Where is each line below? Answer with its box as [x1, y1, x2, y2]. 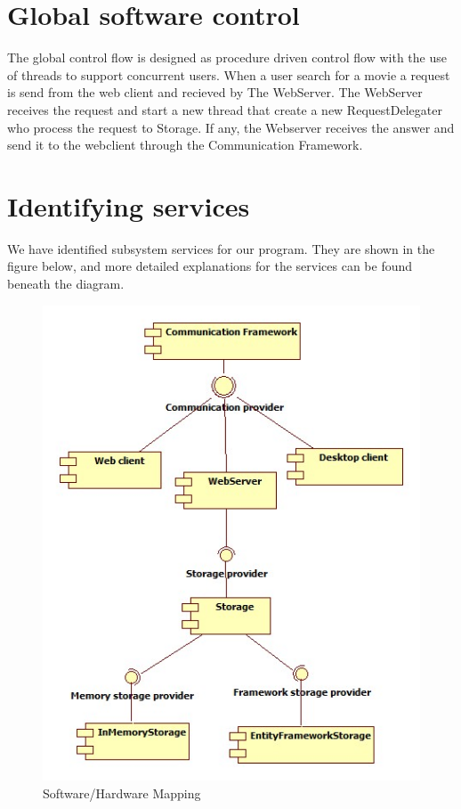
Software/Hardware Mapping [43, 783, 201, 802]
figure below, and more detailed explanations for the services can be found [7, 257, 413, 275]
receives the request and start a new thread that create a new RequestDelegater [7, 100, 442, 118]
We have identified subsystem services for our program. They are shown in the [7, 239, 435, 257]
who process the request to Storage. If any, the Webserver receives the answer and [7, 118, 455, 136]
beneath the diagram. [7, 274, 125, 292]
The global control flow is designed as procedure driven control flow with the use [7, 48, 447, 67]
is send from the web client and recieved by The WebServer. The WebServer [7, 83, 423, 102]
